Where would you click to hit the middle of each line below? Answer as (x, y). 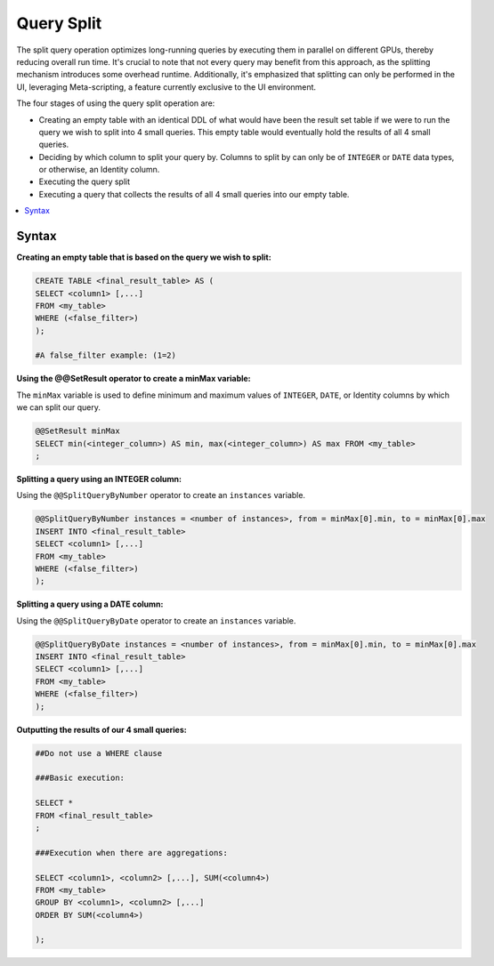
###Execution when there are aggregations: (132, 853)
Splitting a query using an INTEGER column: (99, 479)
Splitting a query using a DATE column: (90, 604)
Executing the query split (85, 181)
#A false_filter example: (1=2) (106, 355)
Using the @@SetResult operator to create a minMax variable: (134, 379)
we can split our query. (59, 407)
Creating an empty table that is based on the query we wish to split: (144, 257)
